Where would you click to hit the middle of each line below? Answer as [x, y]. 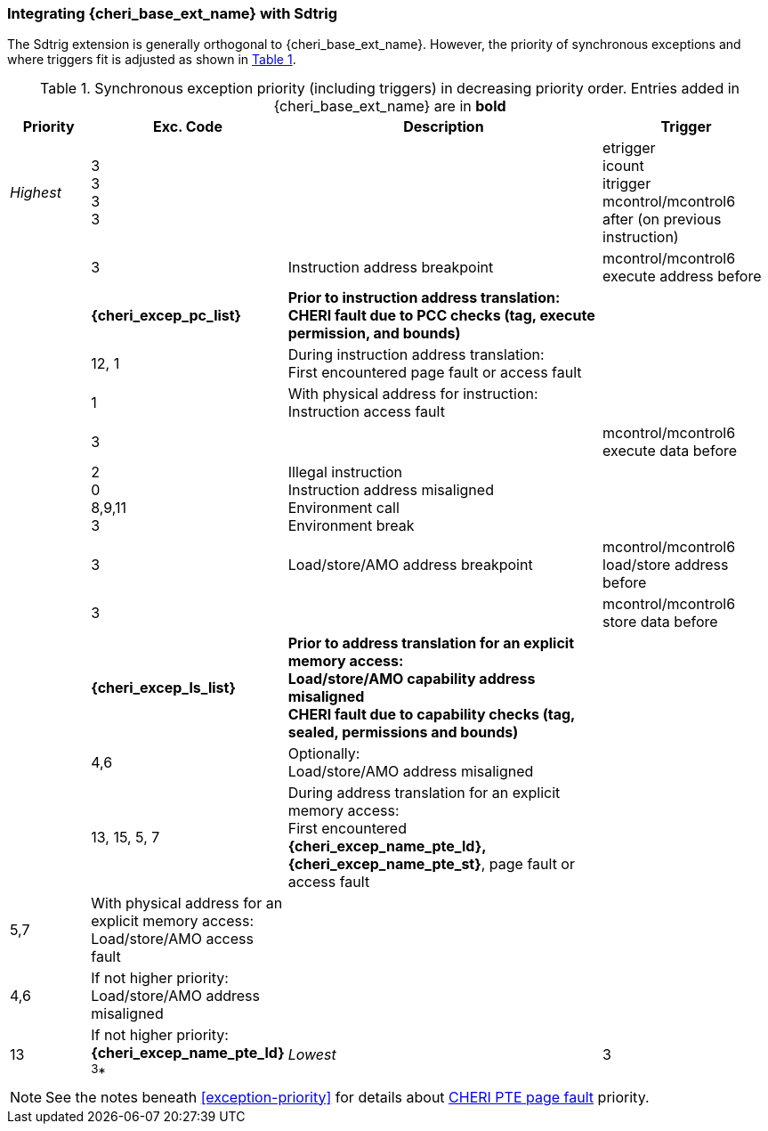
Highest [36, 193]
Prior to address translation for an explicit [431, 643]
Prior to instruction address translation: [424, 298]
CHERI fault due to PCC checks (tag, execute [441, 316]
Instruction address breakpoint [391, 268]
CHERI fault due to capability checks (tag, [431, 715]
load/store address [666, 565]
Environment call [344, 508]
